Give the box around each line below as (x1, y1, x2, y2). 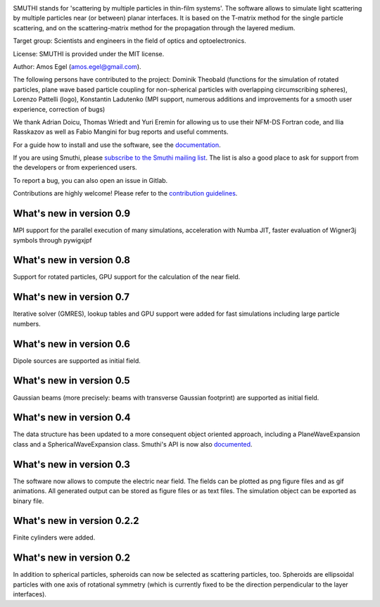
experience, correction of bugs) (13, 105, 106, 113)
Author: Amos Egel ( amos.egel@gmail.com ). (13, 62, 141, 70)
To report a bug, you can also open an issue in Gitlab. (13, 176, 168, 184)
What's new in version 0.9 (13, 207, 130, 219)
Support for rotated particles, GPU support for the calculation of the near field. (13, 273, 241, 281)
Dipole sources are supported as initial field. (13, 356, 141, 365)
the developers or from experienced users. (13, 163, 137, 172)
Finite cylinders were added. (13, 533, 96, 542)
